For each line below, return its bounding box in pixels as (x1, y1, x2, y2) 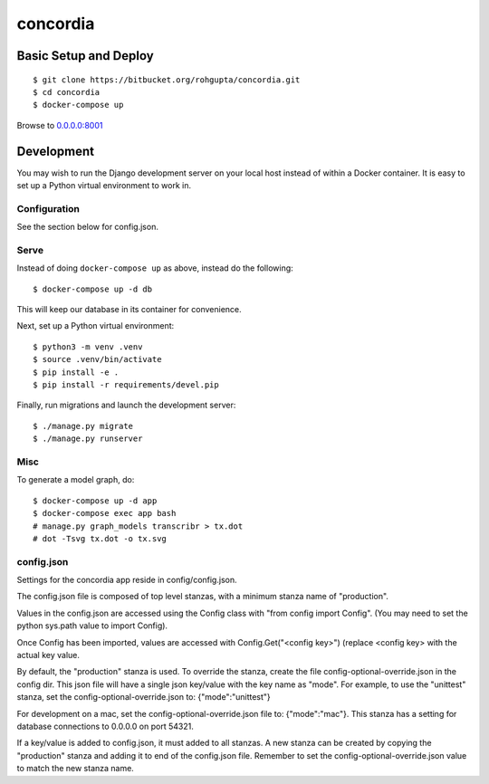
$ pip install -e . (33, 367, 120, 378)
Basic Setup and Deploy (16, 48, 154, 63)
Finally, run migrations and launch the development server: (16, 399, 236, 411)
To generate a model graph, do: (16, 474, 135, 485)
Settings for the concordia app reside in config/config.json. (16, 575, 237, 586)
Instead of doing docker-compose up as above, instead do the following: (16, 263, 293, 273)
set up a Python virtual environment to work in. (16, 180, 192, 191)
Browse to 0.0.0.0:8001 (16, 120, 103, 130)
